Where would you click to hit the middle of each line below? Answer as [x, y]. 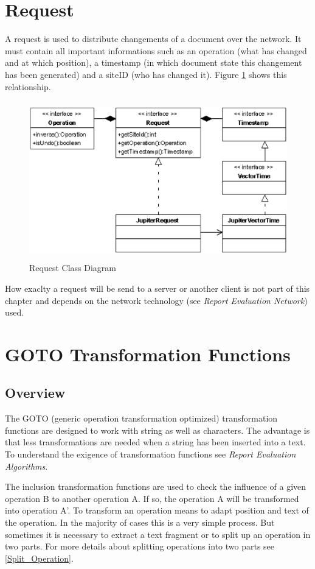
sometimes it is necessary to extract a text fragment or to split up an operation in [158, 534]
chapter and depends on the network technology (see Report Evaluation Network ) [156, 300]
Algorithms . [26, 466]
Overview [35, 393]
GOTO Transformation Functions [148, 354]
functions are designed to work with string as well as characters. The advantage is [157, 430]
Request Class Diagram [73, 268]
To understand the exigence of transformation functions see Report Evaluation [151, 454]
